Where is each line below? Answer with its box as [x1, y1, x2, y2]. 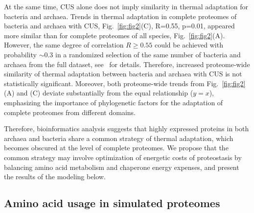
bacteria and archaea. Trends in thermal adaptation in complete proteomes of [4, 11, 237, 21]
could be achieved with [154, 40, 223, 50]
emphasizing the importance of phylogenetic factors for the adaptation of [4, 97, 223, 107]
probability [4, 49, 37, 59]
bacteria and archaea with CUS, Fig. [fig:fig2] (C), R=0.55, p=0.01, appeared [4, 21, 235, 31]
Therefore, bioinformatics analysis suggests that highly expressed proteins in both [4, 123, 249, 134]
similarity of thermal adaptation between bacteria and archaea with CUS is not [4, 69, 242, 79]
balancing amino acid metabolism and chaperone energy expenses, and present [4, 162, 239, 172]
